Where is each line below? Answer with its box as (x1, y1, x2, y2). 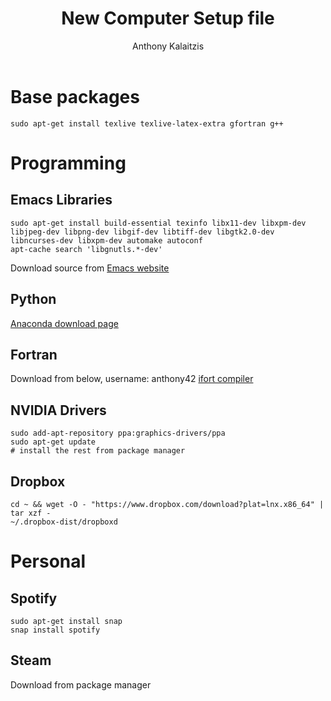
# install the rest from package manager (10, 446, 186, 456)
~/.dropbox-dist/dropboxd (10, 517, 118, 527)
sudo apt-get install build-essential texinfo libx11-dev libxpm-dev (10, 218, 307, 228)
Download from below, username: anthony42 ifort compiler (10, 373, 254, 385)
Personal (10, 550, 87, 573)
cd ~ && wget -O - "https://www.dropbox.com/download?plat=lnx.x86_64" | (10, 499, 325, 509)
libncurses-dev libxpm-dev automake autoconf (10, 235, 203, 246)
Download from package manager (10, 678, 152, 691)
